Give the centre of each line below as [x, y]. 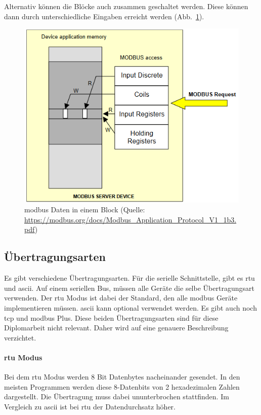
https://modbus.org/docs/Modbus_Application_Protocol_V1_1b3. [130, 219]
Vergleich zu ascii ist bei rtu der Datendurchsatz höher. [90, 406]
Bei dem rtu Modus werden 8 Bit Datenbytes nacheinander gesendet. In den [122, 377]
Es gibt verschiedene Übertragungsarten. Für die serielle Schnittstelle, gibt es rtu [129, 278]
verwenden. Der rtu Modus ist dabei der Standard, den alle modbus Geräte [121, 298]
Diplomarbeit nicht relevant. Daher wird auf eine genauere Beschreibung [116, 328]
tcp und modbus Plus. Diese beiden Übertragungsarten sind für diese [111, 317]
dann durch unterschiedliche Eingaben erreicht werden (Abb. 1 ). [104, 16]
